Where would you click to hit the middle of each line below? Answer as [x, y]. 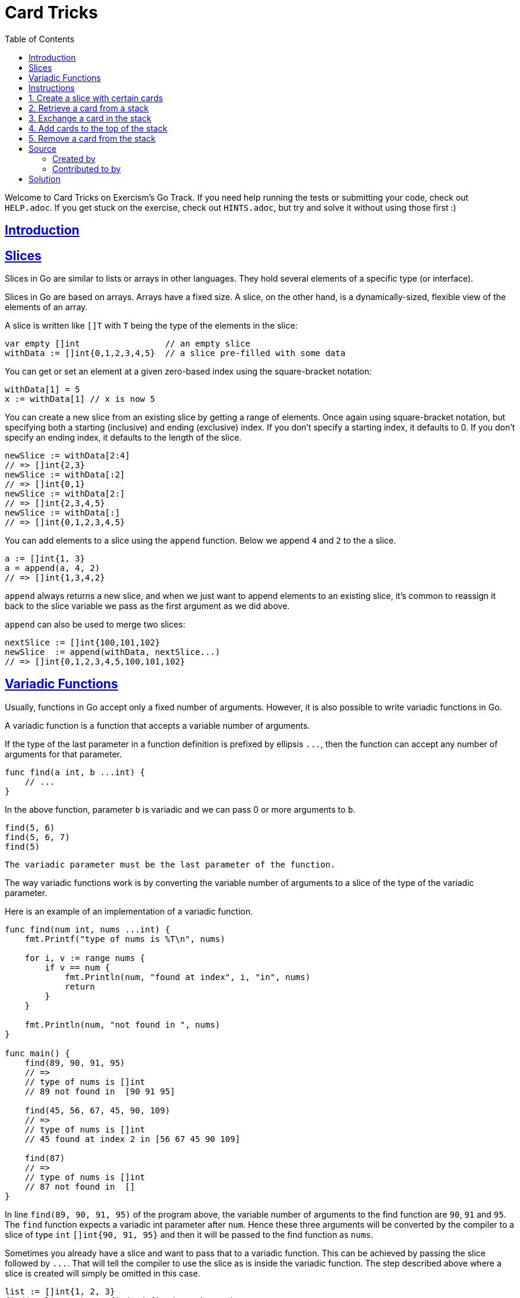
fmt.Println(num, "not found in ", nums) [122, 1024]
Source [42, 148]
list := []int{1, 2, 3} [60, 1291]
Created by [74, 158]
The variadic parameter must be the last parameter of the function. [170, 864]
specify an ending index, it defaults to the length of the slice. [123, 438]
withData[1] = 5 [42, 390]
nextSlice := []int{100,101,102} [83, 643]
